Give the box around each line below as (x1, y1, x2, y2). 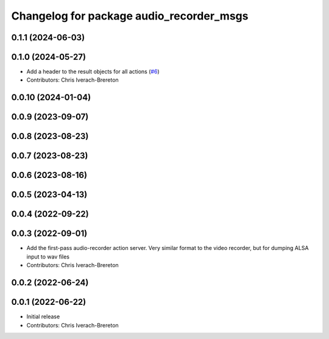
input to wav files (26, 253, 70, 260)
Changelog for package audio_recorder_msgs (11, 9, 249, 23)
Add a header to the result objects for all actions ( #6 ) (26, 68, 160, 76)
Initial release (26, 313, 60, 320)
